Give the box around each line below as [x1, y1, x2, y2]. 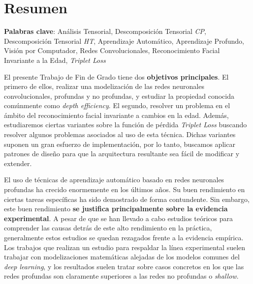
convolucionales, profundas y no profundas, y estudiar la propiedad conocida [4, 90, 234, 101]
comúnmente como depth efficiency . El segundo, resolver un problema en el [4, 100, 230, 111]
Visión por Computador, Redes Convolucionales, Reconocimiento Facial [4, 45, 220, 56]
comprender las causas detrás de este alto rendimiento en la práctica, [4, 223, 212, 233]
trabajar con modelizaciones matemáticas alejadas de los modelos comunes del [4, 252, 240, 262]
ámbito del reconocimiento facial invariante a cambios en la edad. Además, [4, 110, 229, 120]
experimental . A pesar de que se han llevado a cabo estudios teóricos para [4, 213, 233, 223]
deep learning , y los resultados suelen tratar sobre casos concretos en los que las [4, 261, 244, 271]
